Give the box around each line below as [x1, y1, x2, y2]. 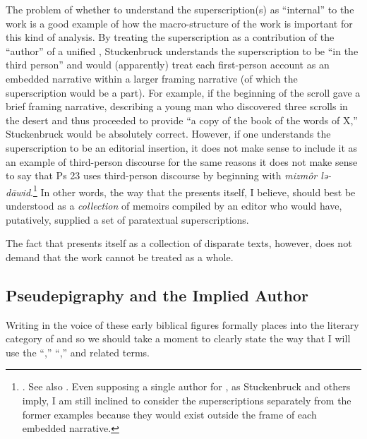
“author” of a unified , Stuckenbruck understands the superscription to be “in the [6, 43, 359, 58]
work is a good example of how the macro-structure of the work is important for [6, 16, 353, 30]
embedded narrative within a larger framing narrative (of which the [6, 71, 298, 85]
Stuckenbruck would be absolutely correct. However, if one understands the [6, 126, 331, 141]
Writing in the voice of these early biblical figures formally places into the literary [6, 317, 359, 332]
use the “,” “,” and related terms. [6, 344, 150, 359]
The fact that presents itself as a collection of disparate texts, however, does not [6, 236, 352, 251]
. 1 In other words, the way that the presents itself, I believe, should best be [30, 182, 356, 199]
